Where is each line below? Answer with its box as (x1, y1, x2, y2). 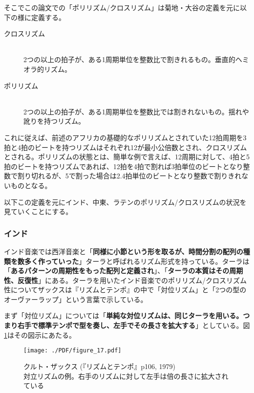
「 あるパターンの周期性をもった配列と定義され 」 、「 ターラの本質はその (4, 265, 230, 276)
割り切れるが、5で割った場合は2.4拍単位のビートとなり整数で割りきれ (17, 171, 242, 181)
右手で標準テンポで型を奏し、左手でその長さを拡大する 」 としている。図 (17, 320, 250, 330)
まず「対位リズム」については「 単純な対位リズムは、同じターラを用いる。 (4, 310, 243, 321)
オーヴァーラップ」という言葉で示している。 (4, 294, 148, 304)
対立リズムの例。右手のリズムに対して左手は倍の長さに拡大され (23, 371, 229, 381)
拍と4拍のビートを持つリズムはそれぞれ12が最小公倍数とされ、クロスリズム (4, 142, 247, 152)
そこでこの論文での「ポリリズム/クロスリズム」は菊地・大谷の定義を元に (4, 2, 240, 12)
